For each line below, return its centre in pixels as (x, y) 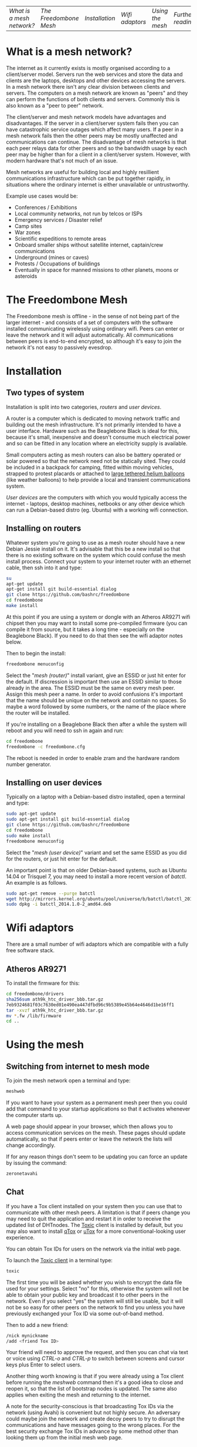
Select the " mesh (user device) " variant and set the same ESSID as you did (96, 852)
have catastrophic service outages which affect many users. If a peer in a (95, 129)
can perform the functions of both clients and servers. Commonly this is (93, 99)
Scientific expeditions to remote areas (60, 238)
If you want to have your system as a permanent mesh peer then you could (97, 1103)
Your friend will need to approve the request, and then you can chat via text (97, 1352)
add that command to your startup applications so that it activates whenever (98, 1109)
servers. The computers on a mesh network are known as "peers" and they (97, 93)
